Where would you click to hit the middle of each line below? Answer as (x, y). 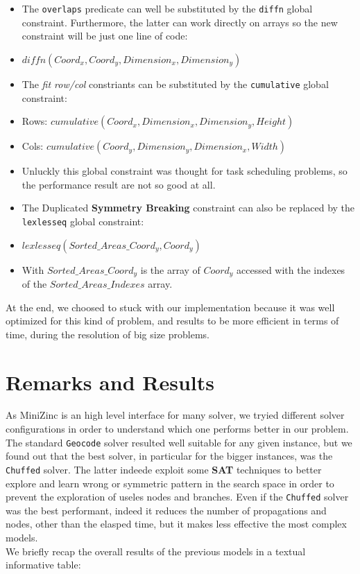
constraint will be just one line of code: (105, 36)
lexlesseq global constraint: (83, 221)
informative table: (43, 565)
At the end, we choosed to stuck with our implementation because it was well (170, 307)
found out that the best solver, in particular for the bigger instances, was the (169, 456)
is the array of (170, 269)
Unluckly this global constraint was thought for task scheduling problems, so (185, 171)
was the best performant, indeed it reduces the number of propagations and (166, 510)
